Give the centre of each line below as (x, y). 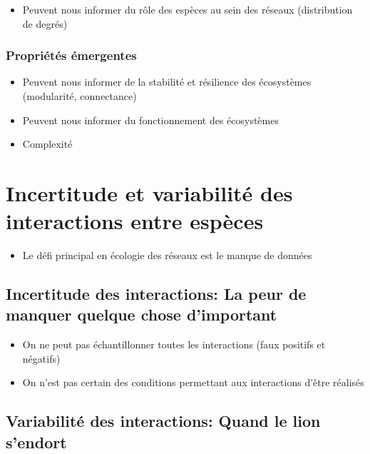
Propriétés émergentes (71, 55)
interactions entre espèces (135, 221)
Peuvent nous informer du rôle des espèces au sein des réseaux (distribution (187, 9)
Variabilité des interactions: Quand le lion (163, 421)
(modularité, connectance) (79, 96)
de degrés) (45, 23)
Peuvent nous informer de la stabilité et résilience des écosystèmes (167, 82)
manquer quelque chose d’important (142, 314)
